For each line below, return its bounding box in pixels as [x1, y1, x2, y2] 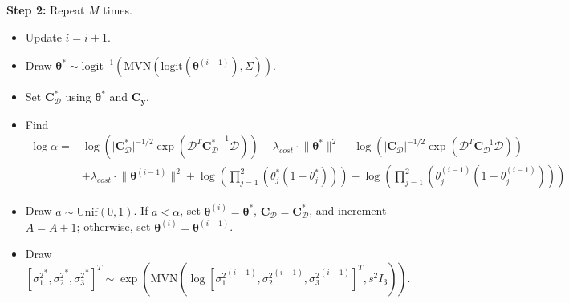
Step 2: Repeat [6, 2, 85, 18]
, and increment [309, 202, 387, 219]
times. [103, 2, 132, 18]
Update [25, 28, 62, 45]
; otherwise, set [76, 218, 151, 235]
